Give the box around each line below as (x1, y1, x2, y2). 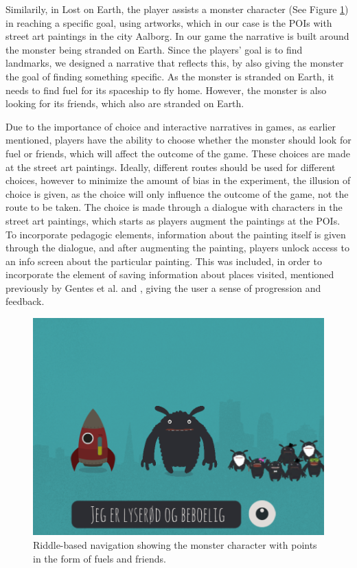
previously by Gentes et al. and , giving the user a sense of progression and (5, 280, 321, 295)
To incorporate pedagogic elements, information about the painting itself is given (5, 227, 346, 241)
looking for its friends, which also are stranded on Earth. (5, 96, 244, 111)
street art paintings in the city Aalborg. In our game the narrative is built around (5, 29, 349, 43)
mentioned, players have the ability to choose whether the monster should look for (5, 133, 352, 147)
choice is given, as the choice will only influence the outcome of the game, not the (5, 186, 349, 201)
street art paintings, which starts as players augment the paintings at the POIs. (5, 213, 341, 227)
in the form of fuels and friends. (33, 551, 166, 565)
